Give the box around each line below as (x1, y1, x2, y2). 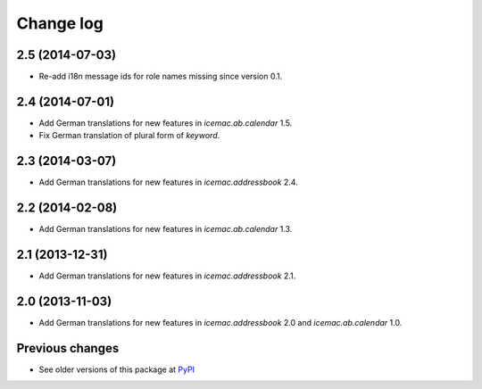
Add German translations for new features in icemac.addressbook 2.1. (38, 270, 296, 281)
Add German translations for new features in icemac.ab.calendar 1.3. (38, 224, 293, 235)
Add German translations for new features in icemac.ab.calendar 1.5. (38, 117, 293, 128)
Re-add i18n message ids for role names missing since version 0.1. (38, 71, 283, 82)
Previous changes (16, 340, 120, 356)
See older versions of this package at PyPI (38, 364, 195, 375)
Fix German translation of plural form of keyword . (38, 130, 220, 141)
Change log (16, 13, 104, 33)
